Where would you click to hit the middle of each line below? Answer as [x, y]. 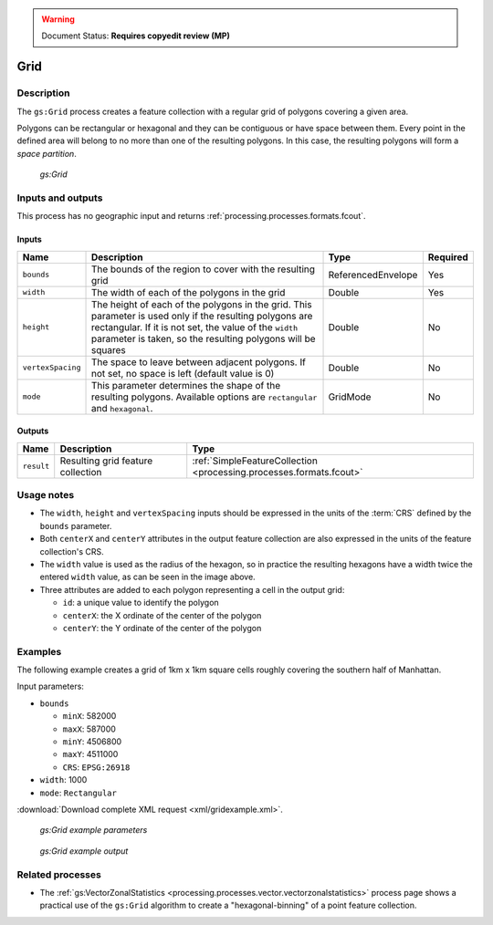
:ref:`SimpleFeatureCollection [255, 461]
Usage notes [46, 495]
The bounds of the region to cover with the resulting [203, 269]
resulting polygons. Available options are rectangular [204, 397]
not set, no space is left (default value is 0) [183, 373]
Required [448, 257]
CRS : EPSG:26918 [96, 767]
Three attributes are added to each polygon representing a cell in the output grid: [192, 589]
